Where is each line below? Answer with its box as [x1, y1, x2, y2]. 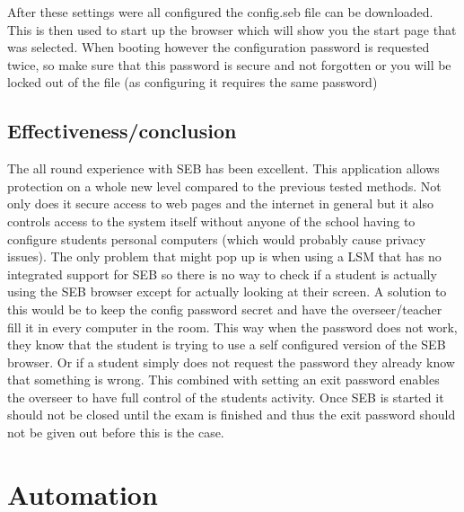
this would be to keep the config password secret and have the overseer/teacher [7, 299, 442, 318]
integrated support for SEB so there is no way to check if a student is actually [7, 264, 437, 283]
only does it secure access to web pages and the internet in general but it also [7, 194, 433, 213]
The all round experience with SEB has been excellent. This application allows [7, 159, 440, 178]
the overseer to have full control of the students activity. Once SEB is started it [7, 387, 444, 406]
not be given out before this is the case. [7, 423, 224, 442]
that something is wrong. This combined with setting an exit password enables [7, 370, 440, 389]
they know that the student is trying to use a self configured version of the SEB [7, 335, 446, 354]
